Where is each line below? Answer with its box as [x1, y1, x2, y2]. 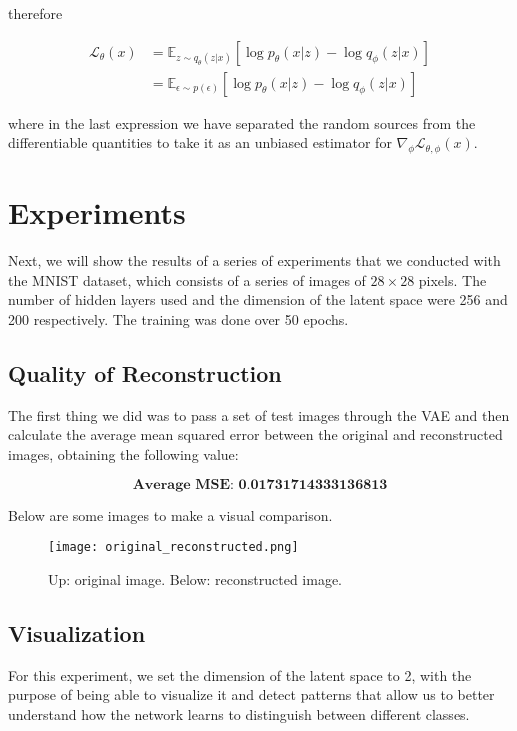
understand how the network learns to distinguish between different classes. [8, 703, 470, 724]
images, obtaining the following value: [8, 443, 239, 464]
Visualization [8, 617, 146, 648]
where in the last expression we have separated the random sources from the [8, 112, 476, 133]
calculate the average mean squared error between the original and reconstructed [8, 424, 503, 445]
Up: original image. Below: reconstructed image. [48, 568, 342, 589]
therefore [8, 3, 63, 23]
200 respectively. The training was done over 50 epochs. [8, 308, 349, 329]
